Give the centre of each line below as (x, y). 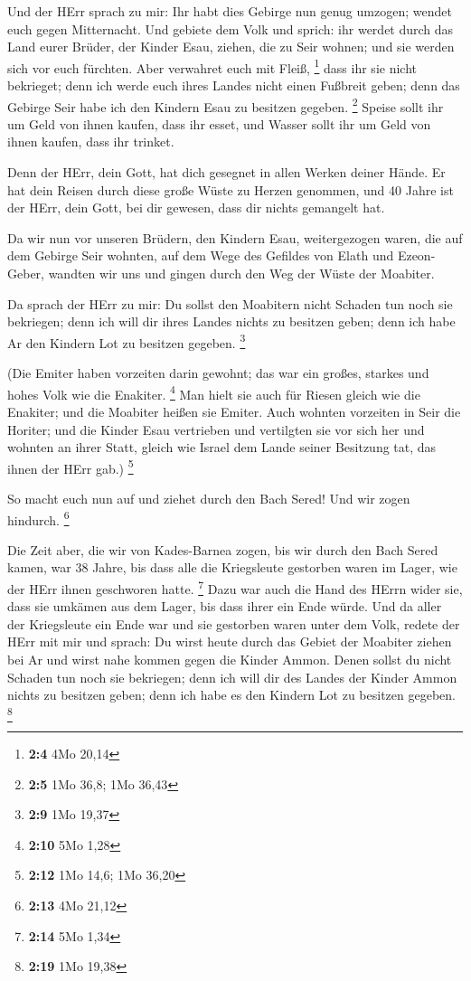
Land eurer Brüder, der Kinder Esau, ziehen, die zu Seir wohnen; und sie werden (231, 47)
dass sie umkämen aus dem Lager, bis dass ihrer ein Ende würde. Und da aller (225, 606)
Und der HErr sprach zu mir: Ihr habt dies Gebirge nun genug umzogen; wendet (230, 11)
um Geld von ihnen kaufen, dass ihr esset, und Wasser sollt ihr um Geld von (219, 123)
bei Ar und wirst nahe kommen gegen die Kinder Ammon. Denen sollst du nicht (230, 659)
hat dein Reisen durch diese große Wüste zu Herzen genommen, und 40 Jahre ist (231, 189)
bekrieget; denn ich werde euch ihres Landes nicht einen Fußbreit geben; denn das (234, 85)
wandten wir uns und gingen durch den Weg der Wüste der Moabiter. (241, 274)
